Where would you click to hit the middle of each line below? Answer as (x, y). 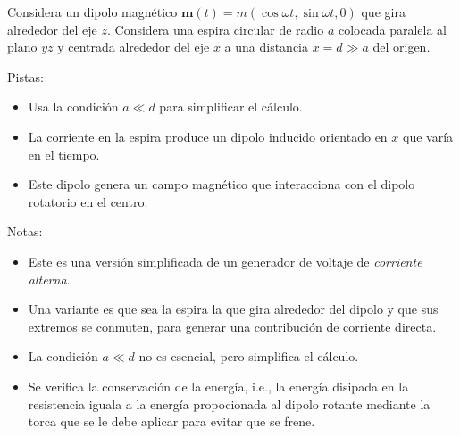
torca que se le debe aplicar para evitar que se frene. (171, 421)
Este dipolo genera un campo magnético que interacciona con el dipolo (222, 184)
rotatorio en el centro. (88, 201)
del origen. (401, 47)
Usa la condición (73, 107)
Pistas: (25, 76)
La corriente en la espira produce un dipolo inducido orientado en (208, 136)
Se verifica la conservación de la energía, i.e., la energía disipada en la (218, 386)
